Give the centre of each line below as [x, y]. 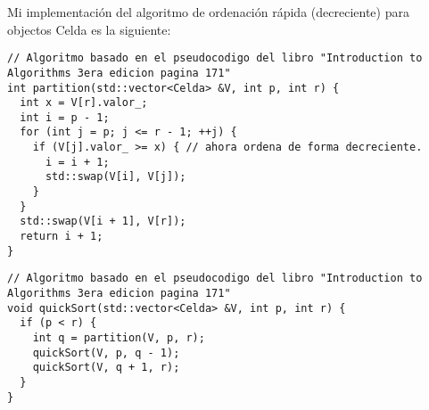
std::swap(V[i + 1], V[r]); [103, 221]
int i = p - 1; [65, 117]
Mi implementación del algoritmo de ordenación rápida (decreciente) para [208, 12]
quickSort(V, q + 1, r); [106, 368]
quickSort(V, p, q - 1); [106, 353]
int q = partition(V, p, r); [119, 338]
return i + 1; [62, 237]
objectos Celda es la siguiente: [89, 29]
